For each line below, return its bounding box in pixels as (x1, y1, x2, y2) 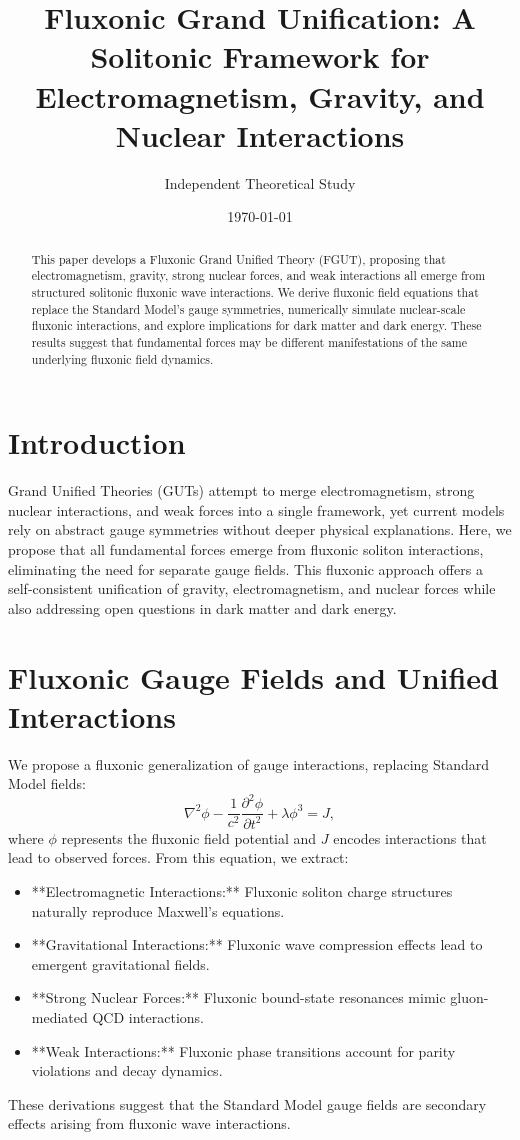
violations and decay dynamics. (31, 1060, 223, 1081)
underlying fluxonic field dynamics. (31, 350, 214, 367)
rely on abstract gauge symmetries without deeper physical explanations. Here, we (8, 519, 512, 540)
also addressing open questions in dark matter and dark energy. (8, 597, 397, 618)
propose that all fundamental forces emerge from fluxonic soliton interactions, (8, 538, 484, 559)
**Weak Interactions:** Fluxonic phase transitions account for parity (31, 1040, 456, 1061)
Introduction (8, 422, 186, 463)
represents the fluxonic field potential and (61, 827, 317, 848)
